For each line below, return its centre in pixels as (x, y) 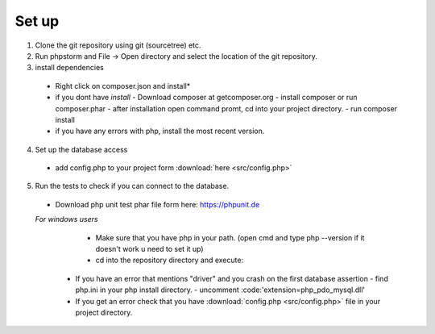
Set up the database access (81, 149)
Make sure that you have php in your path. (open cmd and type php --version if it (230, 237)
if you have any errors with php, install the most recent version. (160, 131)
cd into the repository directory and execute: (170, 260)
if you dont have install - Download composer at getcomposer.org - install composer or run (206, 98)
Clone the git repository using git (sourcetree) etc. (118, 45)
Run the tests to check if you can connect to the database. (132, 186)
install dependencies (69, 68)
